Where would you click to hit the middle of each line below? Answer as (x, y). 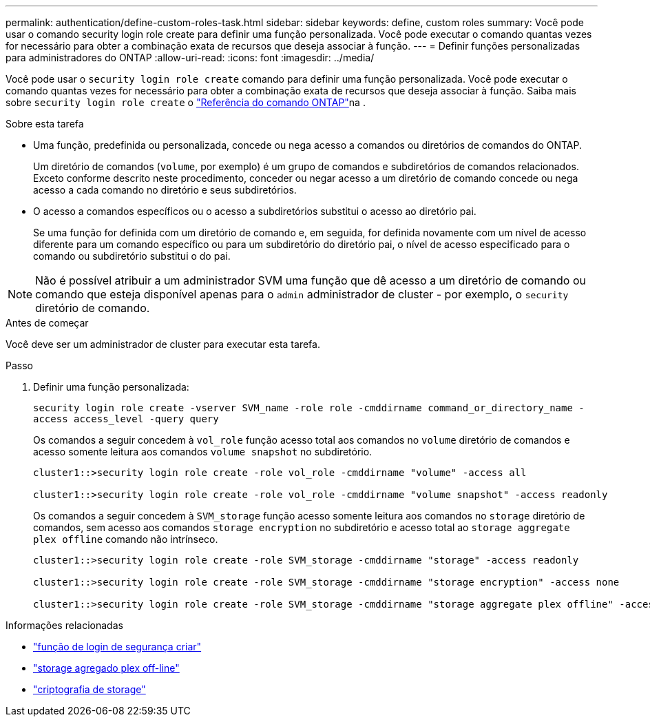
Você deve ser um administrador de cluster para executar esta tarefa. (163, 344)
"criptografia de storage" (90, 689)
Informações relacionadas (64, 625)
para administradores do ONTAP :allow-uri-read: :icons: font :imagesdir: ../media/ (190, 58)
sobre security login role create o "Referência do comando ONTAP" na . (186, 102)
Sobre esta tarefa (45, 124)
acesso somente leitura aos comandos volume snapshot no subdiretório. (203, 452)
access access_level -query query (126, 419)
